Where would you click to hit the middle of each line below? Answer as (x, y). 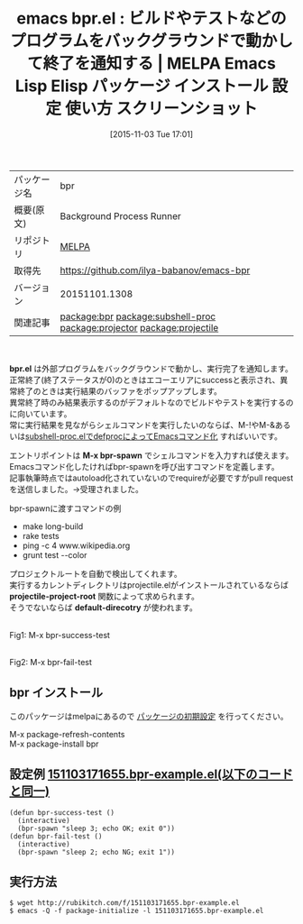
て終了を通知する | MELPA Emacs (151, 64)
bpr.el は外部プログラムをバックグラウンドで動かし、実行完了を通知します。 (151, 368)
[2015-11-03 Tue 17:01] (151, 134)
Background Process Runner (121, 215)
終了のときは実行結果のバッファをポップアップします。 (119, 391)
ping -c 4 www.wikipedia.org (76, 545)
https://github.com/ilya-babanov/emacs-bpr (155, 270)
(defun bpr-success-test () (62, 812)
